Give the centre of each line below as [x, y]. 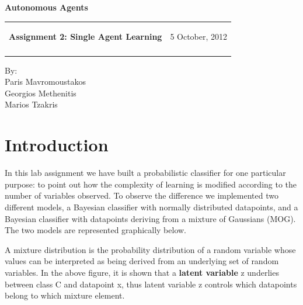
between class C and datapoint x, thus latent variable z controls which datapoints [151, 284]
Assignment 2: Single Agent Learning [86, 37]
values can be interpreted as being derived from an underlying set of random [142, 261]
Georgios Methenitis [41, 93]
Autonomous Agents [46, 7]
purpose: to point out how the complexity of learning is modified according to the [151, 184]
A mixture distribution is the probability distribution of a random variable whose [150, 249]
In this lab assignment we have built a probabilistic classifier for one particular [145, 173]
